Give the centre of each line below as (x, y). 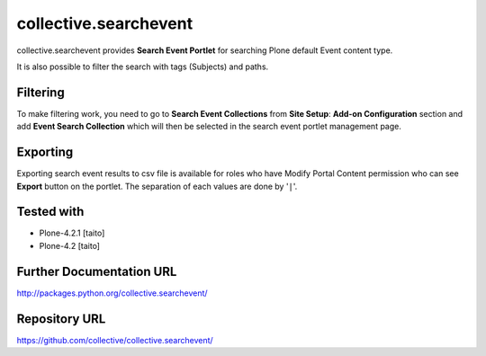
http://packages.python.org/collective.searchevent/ (112, 293)
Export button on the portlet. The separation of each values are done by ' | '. (157, 186)
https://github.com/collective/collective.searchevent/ (115, 340)
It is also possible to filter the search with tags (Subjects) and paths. (143, 67)
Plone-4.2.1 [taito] (72, 233)
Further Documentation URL (97, 271)
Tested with (50, 212)
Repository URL (61, 319)
